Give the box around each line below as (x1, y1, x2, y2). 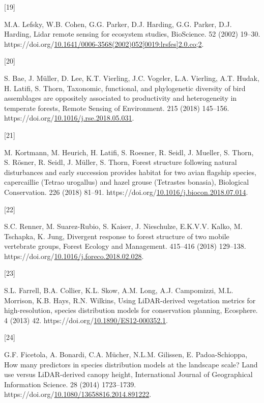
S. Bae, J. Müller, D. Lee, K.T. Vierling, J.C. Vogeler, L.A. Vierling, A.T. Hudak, (4, 72, 259, 83)
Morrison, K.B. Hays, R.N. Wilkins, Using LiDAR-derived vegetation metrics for (4, 295, 256, 305)
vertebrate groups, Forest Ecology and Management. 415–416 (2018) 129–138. (4, 241, 246, 251)
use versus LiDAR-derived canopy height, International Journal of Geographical (4, 369, 253, 380)
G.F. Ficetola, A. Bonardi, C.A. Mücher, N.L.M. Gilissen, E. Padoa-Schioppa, (4, 349, 248, 360)
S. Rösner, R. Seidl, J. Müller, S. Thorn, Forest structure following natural (4, 157, 237, 167)
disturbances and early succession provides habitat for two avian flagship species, (4, 166, 256, 177)
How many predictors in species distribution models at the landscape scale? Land (4, 359, 258, 369)
